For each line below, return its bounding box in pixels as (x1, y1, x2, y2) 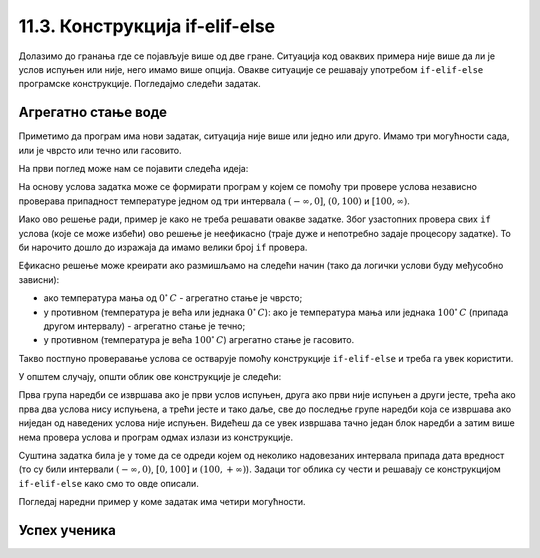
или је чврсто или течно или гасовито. (18, 144, 182, 156)
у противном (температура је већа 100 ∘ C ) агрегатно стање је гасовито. (43, 333, 355, 346)
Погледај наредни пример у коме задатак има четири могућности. (18, 496, 306, 508)
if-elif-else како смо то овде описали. (18, 477, 199, 489)
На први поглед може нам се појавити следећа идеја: (18, 163, 249, 175)
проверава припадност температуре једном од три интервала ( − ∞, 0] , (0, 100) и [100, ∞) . (18, 195, 410, 207)
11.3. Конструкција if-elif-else (18, 15, 276, 37)
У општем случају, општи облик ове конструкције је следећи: (18, 371, 282, 383)
